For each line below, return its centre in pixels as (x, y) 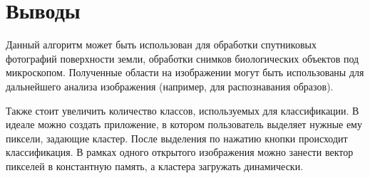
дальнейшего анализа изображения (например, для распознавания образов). (170, 86)
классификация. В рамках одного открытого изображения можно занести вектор (180, 152)
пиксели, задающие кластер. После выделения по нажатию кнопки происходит (177, 138)
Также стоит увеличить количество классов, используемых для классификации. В (183, 110)
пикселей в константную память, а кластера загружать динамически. (155, 166)
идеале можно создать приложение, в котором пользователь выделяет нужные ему (184, 124)
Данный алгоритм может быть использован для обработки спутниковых (161, 44)
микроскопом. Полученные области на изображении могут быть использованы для (185, 72)
